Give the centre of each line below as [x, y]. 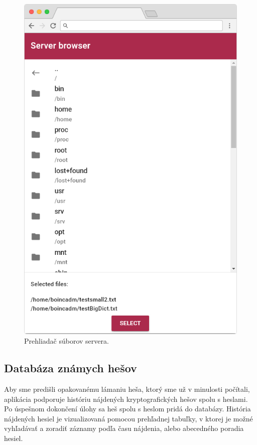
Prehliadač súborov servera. [67, 341]
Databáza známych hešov [71, 368]
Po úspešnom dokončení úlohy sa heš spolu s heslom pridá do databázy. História [127, 409]
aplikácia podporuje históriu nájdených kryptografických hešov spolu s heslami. [126, 399]
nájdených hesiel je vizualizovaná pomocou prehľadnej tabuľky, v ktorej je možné [128, 418]
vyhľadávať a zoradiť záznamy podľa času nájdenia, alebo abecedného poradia [124, 428]
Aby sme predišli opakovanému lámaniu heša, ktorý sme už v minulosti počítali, [127, 389]
